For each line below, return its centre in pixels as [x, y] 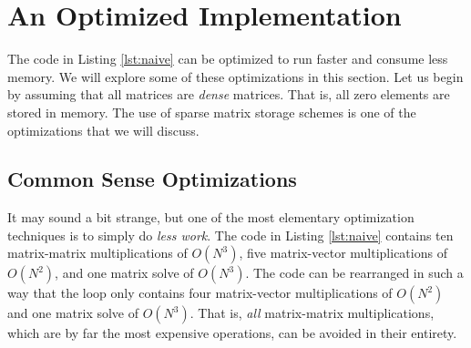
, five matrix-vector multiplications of [343, 253]
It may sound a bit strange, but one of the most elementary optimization [211, 217]
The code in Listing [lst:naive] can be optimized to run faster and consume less [228, 59]
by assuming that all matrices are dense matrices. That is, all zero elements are [229, 94]
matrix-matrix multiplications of [97, 253]
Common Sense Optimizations [152, 179]
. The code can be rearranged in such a [354, 273]
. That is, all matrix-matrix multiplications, [312, 313]
